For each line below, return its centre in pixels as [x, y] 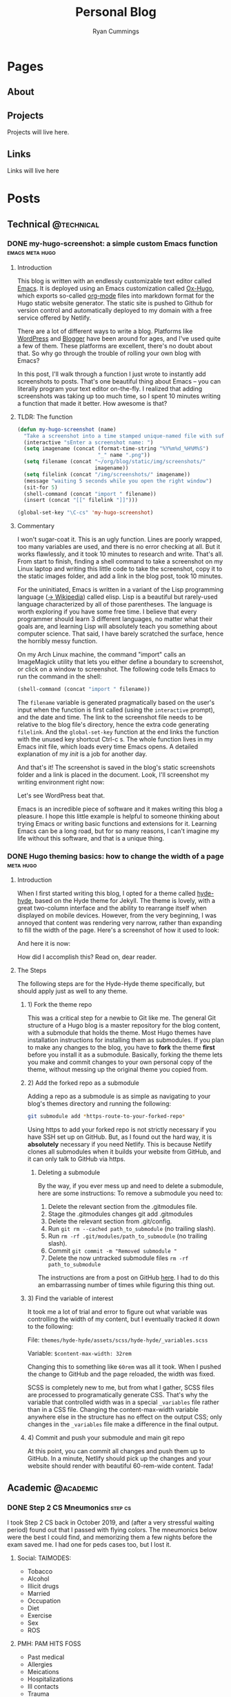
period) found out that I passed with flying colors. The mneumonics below [112, 1529]
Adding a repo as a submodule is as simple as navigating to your [119, 1096]
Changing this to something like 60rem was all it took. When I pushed [124, 1367]
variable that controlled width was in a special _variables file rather [123, 1402]
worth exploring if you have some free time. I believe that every [107, 612]
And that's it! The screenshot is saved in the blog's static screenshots [116, 767]
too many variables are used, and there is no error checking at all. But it [119, 547]
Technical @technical [53, 224]
